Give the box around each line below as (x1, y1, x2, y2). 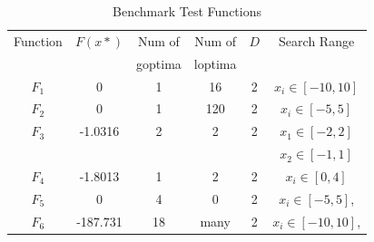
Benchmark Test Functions (113, 2, 262, 20)
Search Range (279, 31, 355, 50)
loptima (193, 53, 237, 73)
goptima (136, 53, 182, 73)
